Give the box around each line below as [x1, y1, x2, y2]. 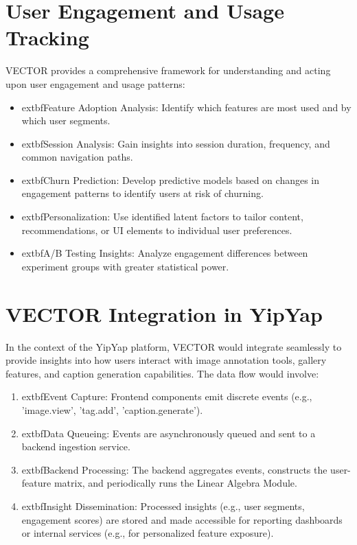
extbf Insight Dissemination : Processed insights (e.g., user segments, [21, 498, 305, 513]
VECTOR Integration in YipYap [5, 299, 323, 327]
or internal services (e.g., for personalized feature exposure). [21, 526, 274, 540]
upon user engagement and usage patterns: [5, 76, 185, 91]
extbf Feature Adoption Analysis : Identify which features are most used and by [21, 100, 352, 114]
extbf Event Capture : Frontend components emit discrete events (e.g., [21, 389, 312, 404]
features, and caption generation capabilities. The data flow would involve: [5, 366, 319, 380]
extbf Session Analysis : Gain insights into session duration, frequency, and [21, 136, 330, 150]
